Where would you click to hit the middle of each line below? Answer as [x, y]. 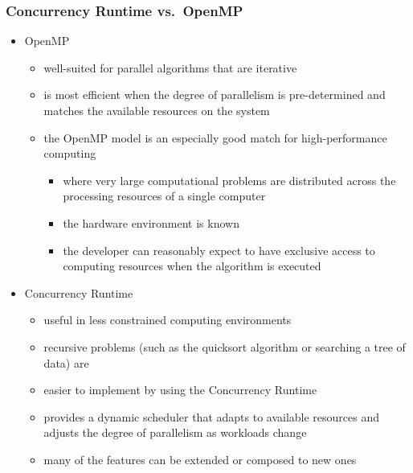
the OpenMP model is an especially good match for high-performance [215, 137]
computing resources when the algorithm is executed [192, 266]
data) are [66, 362]
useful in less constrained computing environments [168, 320]
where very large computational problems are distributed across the [229, 180]
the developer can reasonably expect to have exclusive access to [219, 250]
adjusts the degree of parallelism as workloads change [175, 432]
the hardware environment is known [151, 222]
